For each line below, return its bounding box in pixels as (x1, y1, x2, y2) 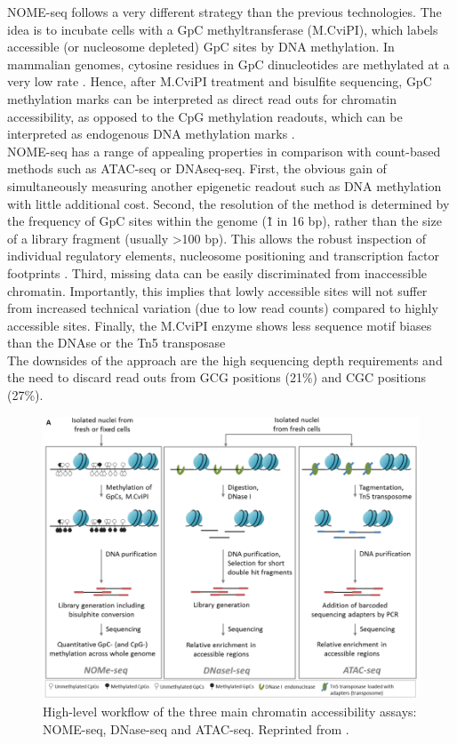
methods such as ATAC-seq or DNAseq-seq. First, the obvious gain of (7, 159, 387, 178)
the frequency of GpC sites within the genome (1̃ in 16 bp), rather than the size (7, 212, 442, 230)
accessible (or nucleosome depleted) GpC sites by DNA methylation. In (7, 37, 395, 56)
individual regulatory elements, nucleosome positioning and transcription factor (7, 246, 439, 265)
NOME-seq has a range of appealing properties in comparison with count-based (7, 141, 441, 160)
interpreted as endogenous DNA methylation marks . (7, 124, 295, 143)
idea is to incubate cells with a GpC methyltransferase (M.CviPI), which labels (7, 20, 438, 38)
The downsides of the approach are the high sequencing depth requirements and (7, 350, 443, 369)
